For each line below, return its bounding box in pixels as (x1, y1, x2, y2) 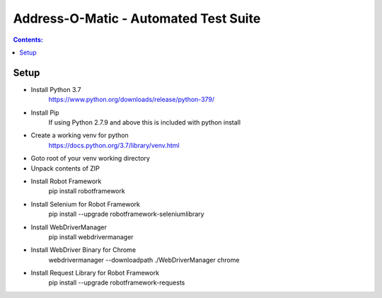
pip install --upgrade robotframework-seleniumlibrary (48, 210, 204, 219)
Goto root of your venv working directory (30, 154, 150, 163)
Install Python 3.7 (30, 85, 81, 93)
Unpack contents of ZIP (30, 164, 100, 173)
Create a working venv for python (30, 131, 129, 139)
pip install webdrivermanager (48, 232, 134, 241)
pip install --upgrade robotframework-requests (48, 278, 185, 287)
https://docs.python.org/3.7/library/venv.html (48, 141, 180, 149)
